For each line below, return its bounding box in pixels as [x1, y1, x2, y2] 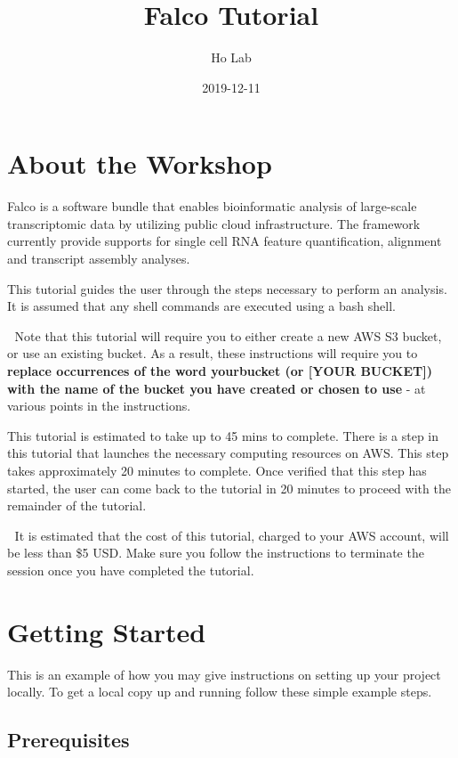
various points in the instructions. [7, 396, 191, 415]
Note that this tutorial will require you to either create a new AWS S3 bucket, [14, 326, 442, 345]
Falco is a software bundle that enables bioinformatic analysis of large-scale [7, 197, 417, 216]
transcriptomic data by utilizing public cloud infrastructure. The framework [7, 214, 421, 232]
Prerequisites [7, 726, 130, 754]
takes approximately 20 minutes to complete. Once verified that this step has [7, 461, 427, 479]
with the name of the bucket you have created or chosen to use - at [7, 379, 426, 397]
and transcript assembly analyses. [7, 249, 190, 268]
